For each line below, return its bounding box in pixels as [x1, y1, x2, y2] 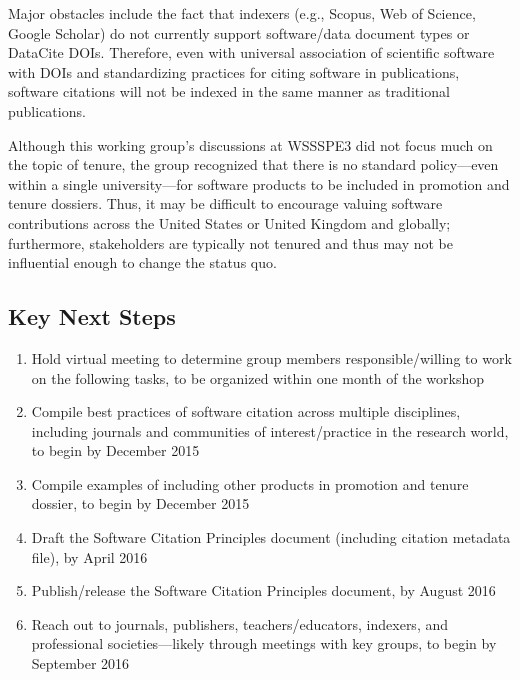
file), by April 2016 [31, 546, 148, 567]
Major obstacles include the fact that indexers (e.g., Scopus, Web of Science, [8, 3, 476, 23]
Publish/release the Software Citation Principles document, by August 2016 [31, 580, 496, 601]
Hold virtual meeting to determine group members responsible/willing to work [31, 347, 512, 368]
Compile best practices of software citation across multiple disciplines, [31, 401, 461, 422]
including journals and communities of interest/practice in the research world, [31, 420, 509, 441]
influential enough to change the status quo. [8, 252, 277, 273]
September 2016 [31, 653, 130, 674]
